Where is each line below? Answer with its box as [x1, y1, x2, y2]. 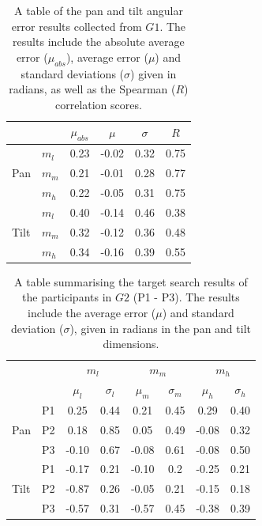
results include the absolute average [13, 33, 185, 50]
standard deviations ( [21, 65, 125, 81]
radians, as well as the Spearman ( [9, 81, 176, 97]
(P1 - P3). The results [133, 289, 240, 305]
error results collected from [11, 17, 142, 34]
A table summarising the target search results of [14, 273, 248, 289]
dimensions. [103, 335, 159, 352]
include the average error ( [27, 304, 156, 320]
